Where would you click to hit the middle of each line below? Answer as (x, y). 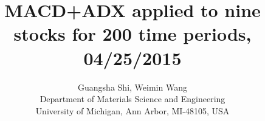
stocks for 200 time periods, (132, 34)
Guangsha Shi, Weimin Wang (132, 87)
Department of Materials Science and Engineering (132, 99)
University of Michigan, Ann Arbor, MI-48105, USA (132, 110)
